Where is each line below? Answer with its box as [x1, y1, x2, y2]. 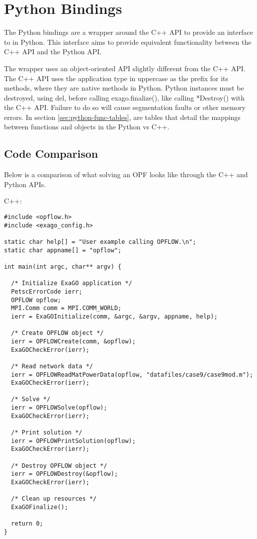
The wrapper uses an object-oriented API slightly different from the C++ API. [4, 63, 246, 73]
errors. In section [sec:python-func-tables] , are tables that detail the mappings [4, 111, 241, 122]
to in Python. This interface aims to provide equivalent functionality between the [4, 36, 252, 47]
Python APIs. [4, 179, 46, 189]
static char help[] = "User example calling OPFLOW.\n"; [4, 238, 196, 246]
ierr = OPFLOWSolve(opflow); [11, 404, 107, 412]
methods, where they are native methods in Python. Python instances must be [4, 83, 244, 93]
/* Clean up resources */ [11, 495, 97, 503]
